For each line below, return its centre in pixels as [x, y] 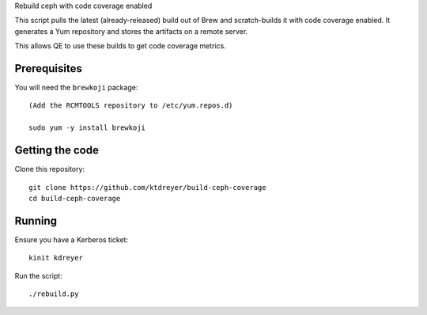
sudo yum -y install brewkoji [87, 128]
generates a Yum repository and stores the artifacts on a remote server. [131, 31]
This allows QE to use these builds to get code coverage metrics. [121, 46]
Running [36, 220]
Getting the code [57, 150]
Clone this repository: [50, 169]
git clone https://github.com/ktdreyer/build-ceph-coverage [147, 187]
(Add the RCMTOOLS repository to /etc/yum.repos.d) [131, 106]
